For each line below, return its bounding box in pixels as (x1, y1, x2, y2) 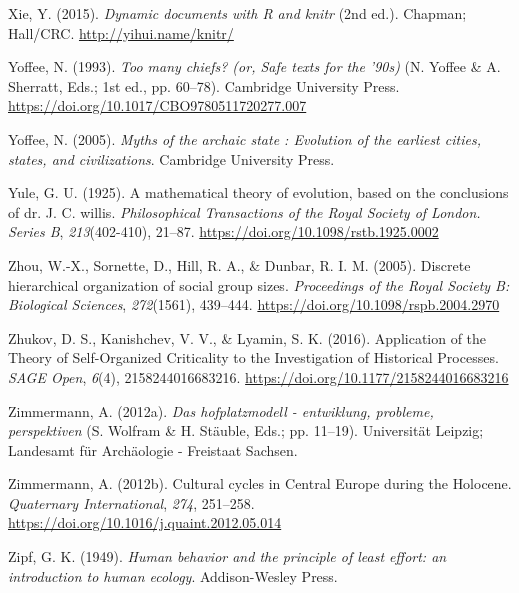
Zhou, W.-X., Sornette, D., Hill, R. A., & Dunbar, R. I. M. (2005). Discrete (8, 254, 471, 275)
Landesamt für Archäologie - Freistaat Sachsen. (8, 439, 298, 460)
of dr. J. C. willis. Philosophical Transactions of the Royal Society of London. (8, 201, 481, 222)
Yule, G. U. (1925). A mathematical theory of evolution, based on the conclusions (8, 182, 509, 203)
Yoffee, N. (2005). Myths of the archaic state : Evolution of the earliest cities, (8, 128, 481, 149)
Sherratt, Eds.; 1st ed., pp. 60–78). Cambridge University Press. (8, 75, 400, 96)
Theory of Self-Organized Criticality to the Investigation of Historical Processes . (8, 347, 499, 368)
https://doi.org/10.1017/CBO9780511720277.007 (8, 95, 307, 116)
